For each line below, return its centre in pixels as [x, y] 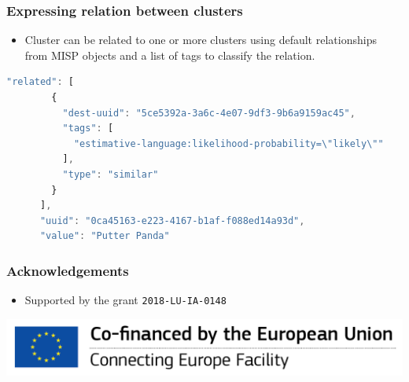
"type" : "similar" [111, 174]
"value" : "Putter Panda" [105, 236]
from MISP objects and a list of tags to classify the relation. [170, 55]
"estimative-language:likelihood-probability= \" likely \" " [228, 143]
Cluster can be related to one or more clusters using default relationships [201, 40]
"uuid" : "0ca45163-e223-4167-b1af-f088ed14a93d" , [172, 220]
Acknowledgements [68, 270]
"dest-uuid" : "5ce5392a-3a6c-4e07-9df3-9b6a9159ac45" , [209, 113]
